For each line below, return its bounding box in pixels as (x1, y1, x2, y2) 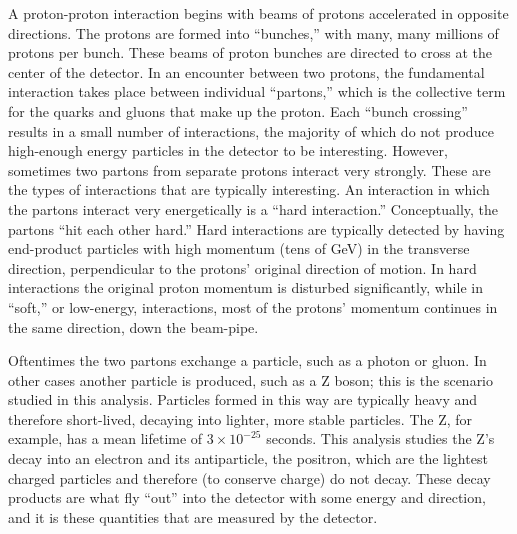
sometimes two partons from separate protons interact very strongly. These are (8, 159, 491, 180)
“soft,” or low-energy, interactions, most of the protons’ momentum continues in (8, 296, 498, 317)
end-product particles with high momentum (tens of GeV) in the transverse (8, 238, 470, 259)
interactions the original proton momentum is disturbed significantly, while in (8, 277, 483, 298)
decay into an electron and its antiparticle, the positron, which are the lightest (8, 448, 488, 469)
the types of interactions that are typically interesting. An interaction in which (8, 179, 490, 200)
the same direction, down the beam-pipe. (8, 316, 259, 337)
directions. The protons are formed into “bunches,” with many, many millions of (8, 22, 499, 43)
